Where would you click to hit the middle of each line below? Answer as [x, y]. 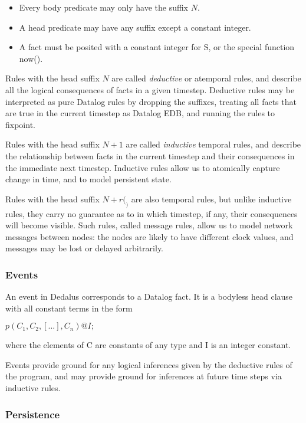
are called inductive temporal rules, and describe [213, 144]
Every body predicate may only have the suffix [103, 7]
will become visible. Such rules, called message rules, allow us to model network [149, 225]
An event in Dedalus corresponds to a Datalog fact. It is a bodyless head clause [149, 296]
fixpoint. [20, 124]
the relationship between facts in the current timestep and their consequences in [150, 155]
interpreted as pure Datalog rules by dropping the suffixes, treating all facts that [151, 101]
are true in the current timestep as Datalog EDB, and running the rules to [140, 113]
